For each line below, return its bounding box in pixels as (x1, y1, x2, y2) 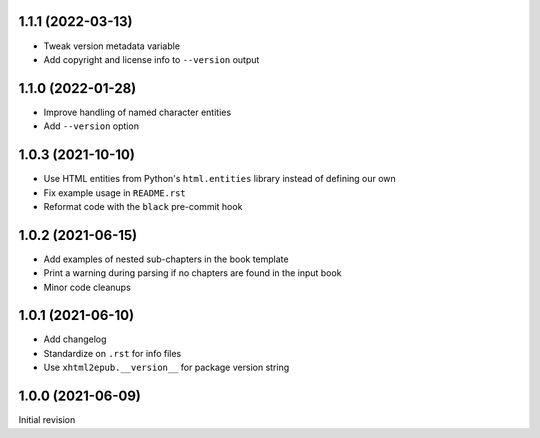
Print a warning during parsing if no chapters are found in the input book (43, 267, 342, 279)
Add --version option (43, 120, 140, 132)
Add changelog (43, 333, 107, 345)
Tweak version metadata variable (43, 40, 180, 52)
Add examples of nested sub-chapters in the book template (43, 253, 289, 265)
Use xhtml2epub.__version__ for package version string (43, 361, 290, 374)
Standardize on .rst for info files (43, 347, 182, 359)
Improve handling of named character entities (43, 106, 232, 118)
